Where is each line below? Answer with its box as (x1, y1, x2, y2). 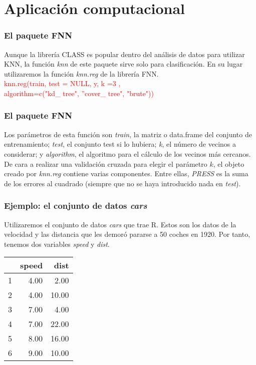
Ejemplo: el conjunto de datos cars (4, 199, 147, 212)
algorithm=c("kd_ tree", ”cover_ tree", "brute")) (4, 88, 154, 98)
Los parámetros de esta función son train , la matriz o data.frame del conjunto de (4, 129, 252, 139)
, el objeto (213, 158, 244, 169)
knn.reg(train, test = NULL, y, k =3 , (4, 78, 121, 89)
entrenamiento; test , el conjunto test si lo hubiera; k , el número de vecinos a (4, 139, 236, 149)
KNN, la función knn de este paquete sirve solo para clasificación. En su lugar (4, 59, 243, 69)
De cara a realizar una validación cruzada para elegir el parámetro (4, 158, 207, 169)
